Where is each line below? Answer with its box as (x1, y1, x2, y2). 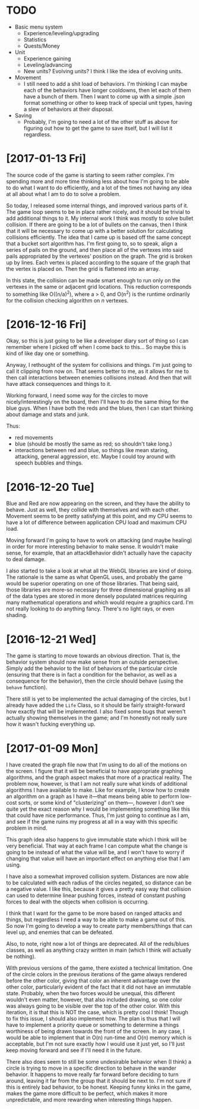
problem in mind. (6, 824, 48, 831)
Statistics (23, 36, 46, 43)
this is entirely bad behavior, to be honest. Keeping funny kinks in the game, (6, 1083, 192, 1091)
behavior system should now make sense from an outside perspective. (6, 659, 179, 666)
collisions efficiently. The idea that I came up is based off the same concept (6, 233, 191, 241)
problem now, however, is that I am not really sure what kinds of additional (6, 780, 188, 787)
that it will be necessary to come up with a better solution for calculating (6, 227, 183, 234)
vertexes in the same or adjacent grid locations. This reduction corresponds (6, 283, 192, 290)
